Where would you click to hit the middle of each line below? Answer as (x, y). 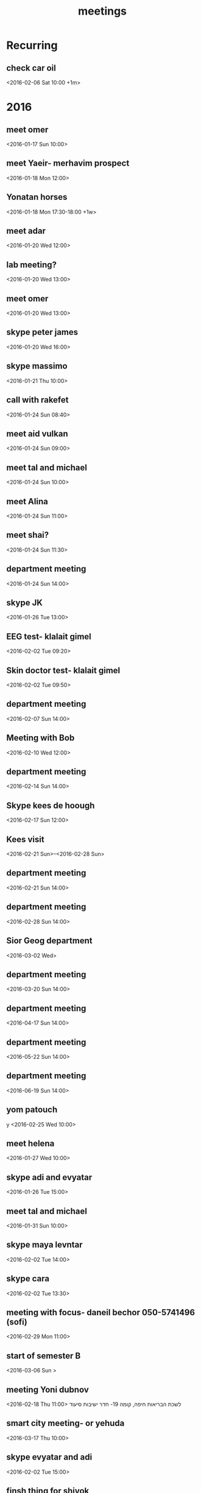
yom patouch (32, 1110)
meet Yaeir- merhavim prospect (68, 163)
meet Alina (27, 501)
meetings (102, 11)
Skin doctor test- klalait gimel (63, 670)
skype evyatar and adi (49, 1457)
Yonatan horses (37, 197)
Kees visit (25, 839)
